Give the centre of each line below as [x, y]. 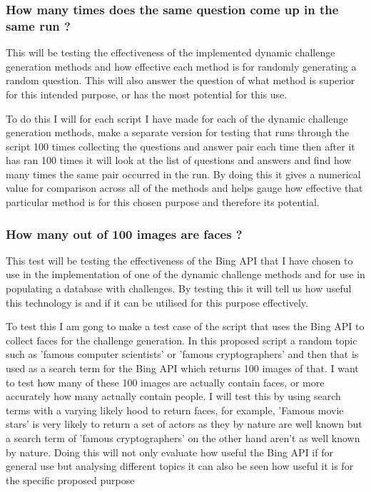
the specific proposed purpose [70, 480]
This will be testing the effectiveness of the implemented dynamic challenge [171, 52]
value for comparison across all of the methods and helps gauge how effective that [184, 188]
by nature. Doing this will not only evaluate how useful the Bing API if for [169, 452]
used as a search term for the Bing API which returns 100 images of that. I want [182, 368]
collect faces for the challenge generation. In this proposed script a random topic [182, 340]
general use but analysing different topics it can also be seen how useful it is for [180, 466]
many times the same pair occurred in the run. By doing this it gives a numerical [183, 174]
